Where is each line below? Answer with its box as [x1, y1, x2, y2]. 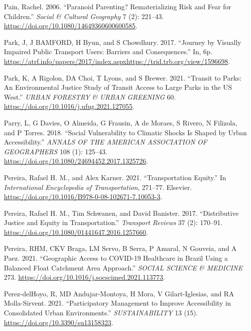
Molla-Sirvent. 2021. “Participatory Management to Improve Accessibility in [4, 298, 231, 308]
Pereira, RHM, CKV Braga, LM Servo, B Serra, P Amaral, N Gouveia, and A [4, 243, 237, 253]
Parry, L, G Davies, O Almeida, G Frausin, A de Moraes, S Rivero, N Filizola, [4, 117, 237, 127]
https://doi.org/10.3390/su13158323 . [4, 317, 113, 327]
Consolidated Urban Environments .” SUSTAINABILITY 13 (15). [4, 308, 198, 318]
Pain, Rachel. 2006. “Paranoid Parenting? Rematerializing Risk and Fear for [4, 1, 232, 11]
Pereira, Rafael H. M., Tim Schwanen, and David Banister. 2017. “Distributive [4, 207, 239, 218]
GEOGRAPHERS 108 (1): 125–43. [4, 146, 108, 156]
